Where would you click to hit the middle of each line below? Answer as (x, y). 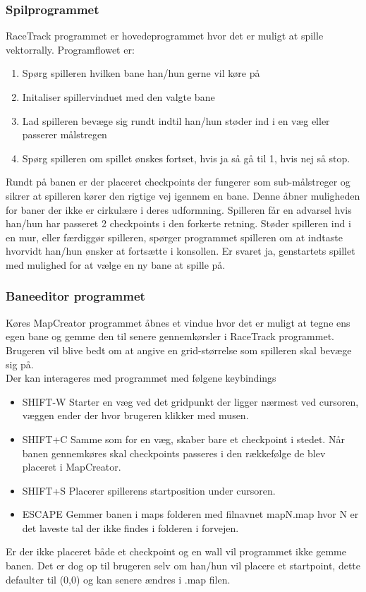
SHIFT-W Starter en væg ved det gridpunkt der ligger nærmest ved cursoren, (190, 401)
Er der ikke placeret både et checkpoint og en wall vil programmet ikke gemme (176, 551)
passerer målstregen (65, 134)
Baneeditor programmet (75, 296)
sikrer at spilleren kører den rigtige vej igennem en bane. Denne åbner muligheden (183, 195)
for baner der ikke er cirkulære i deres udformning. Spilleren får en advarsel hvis (179, 209)
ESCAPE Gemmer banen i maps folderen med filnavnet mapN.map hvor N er (190, 514)
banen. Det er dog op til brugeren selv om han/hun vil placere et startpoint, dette (183, 566)
